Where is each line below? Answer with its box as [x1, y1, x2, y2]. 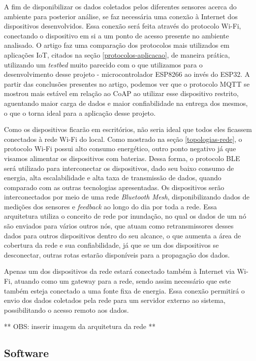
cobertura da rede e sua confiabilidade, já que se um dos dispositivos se [4, 240, 219, 250]
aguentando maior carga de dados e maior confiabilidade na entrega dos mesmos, [4, 98, 248, 108]
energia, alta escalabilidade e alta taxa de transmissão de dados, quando [4, 172, 222, 183]
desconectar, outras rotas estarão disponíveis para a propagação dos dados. [4, 249, 230, 260]
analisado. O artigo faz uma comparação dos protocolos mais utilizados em [4, 40, 229, 50]
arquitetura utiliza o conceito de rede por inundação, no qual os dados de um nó [4, 211, 246, 221]
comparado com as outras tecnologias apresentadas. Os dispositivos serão [4, 182, 224, 192]
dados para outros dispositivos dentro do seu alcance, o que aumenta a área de [4, 230, 241, 240]
